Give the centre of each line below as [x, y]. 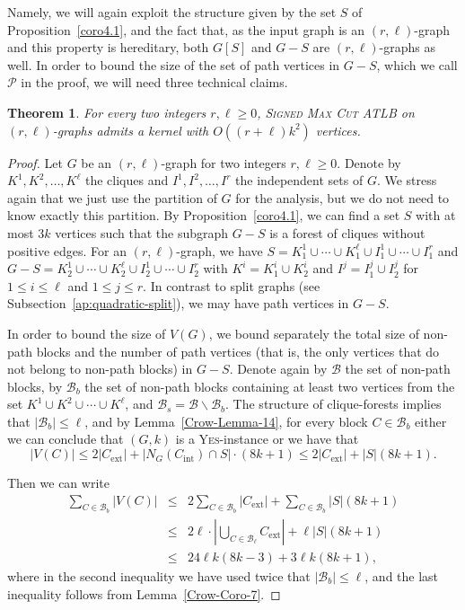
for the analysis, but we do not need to [342, 197]
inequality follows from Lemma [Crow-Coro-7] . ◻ [144, 593]
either [431, 421]
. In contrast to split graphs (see [232, 285]
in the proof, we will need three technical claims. [154, 82]
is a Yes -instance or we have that [267, 439]
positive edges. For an [67, 250]
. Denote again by [278, 369]
